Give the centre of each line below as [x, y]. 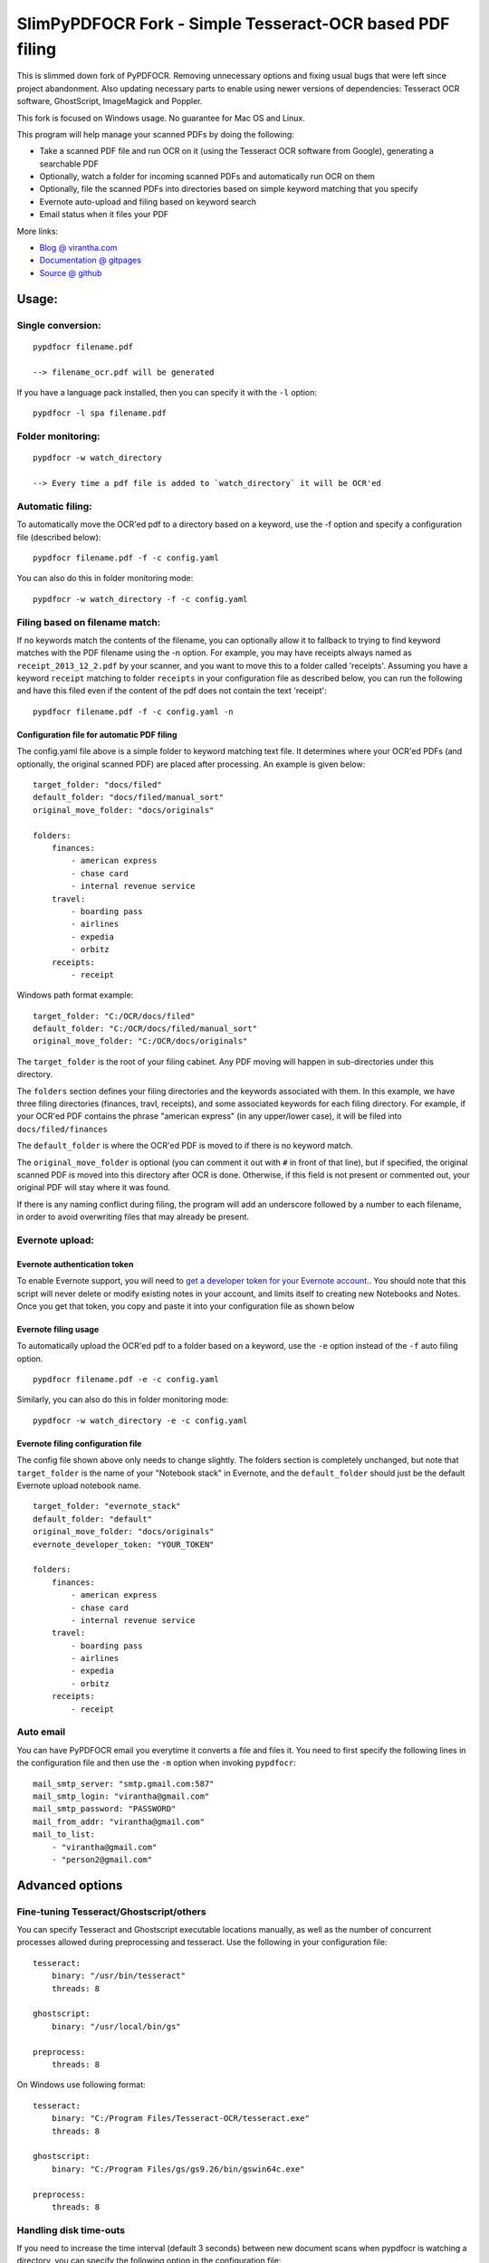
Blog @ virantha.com [78, 248]
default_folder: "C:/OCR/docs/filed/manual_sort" [145, 1029]
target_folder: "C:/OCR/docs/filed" [114, 1016]
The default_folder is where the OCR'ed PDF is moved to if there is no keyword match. [185, 1146]
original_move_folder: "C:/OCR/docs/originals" [140, 1041]
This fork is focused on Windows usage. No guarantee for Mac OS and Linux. [161, 118]
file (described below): [59, 537]
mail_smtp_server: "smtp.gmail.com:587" [124, 1784]
